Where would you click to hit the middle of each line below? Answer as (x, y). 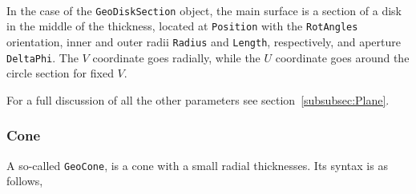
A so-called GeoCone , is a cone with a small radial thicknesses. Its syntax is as (197, 165)
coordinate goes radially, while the (176, 57)
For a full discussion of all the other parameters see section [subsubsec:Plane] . (198, 99)
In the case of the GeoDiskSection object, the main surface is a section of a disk (204, 10)
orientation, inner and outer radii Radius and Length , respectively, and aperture (204, 41)
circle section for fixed (60, 73)
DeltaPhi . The (42, 57)
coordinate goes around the (342, 57)
